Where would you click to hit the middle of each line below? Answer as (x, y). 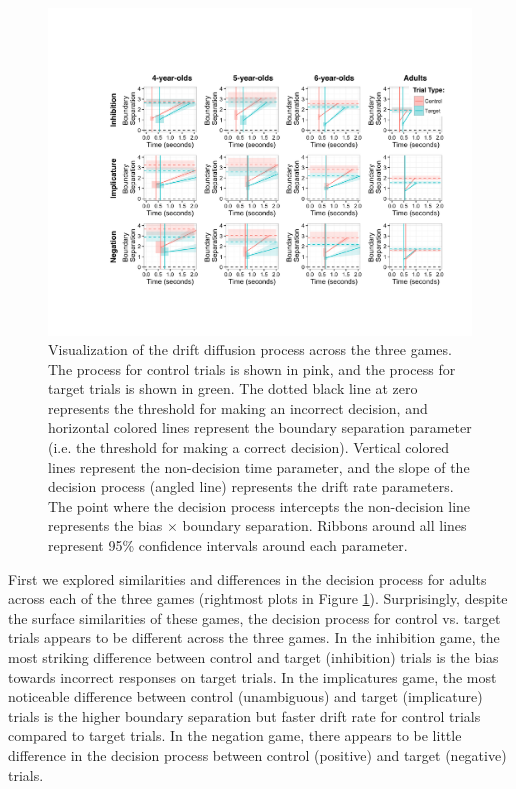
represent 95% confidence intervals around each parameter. (228, 545)
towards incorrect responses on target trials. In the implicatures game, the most (252, 676)
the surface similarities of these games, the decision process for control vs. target (254, 617)
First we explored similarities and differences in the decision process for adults (247, 578)
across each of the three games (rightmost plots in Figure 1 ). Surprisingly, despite (258, 598)
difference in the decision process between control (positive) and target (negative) (257, 754)
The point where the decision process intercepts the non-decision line (259, 505)
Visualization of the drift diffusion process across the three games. (250, 349)
